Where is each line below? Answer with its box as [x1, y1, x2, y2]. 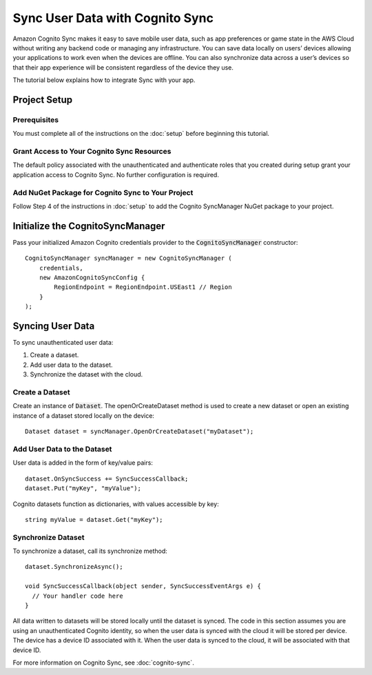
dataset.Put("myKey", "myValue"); [25, 485, 141, 492]
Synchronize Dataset [12, 532, 85, 542]
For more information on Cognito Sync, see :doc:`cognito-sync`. [12, 658, 194, 667]
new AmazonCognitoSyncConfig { [39, 274, 145, 282]
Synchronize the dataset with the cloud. [30, 370, 143, 379]
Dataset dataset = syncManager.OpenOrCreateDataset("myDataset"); [25, 427, 254, 436]
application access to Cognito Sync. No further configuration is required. [12, 170, 220, 179]
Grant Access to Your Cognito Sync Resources [12, 147, 172, 157]
